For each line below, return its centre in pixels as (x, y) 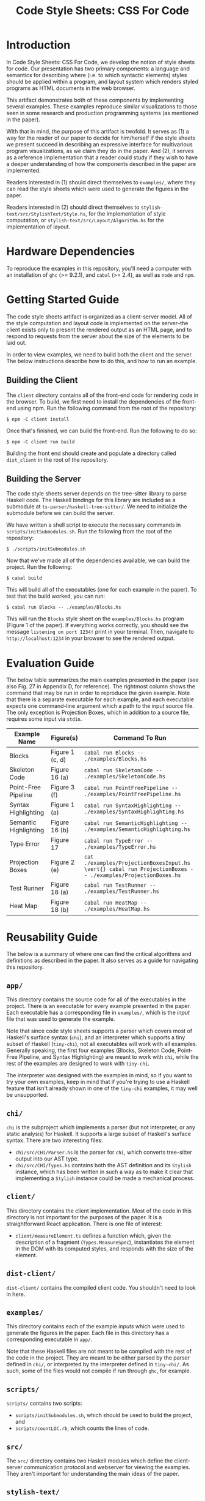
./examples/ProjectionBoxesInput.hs (137, 863)
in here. (16, 1294)
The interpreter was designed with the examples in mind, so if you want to (99, 1075)
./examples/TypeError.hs (120, 847)
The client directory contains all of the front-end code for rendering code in (103, 395)
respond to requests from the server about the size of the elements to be (98, 336)
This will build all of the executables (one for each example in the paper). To (102, 590)
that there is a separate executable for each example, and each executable (100, 699)
